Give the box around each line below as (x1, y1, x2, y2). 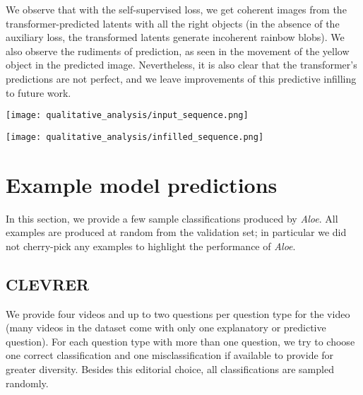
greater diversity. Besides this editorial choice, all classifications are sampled (6, 361, 334, 376)
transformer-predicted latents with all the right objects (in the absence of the (6, 16, 340, 30)
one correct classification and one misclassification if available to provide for (6, 348, 334, 362)
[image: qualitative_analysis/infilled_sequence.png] (6, 131, 264, 142)
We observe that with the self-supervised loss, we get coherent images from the (6, 2, 347, 16)
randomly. (6, 375, 49, 390)
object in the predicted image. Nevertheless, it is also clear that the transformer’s (6, 57, 357, 72)
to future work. (6, 85, 71, 100)
